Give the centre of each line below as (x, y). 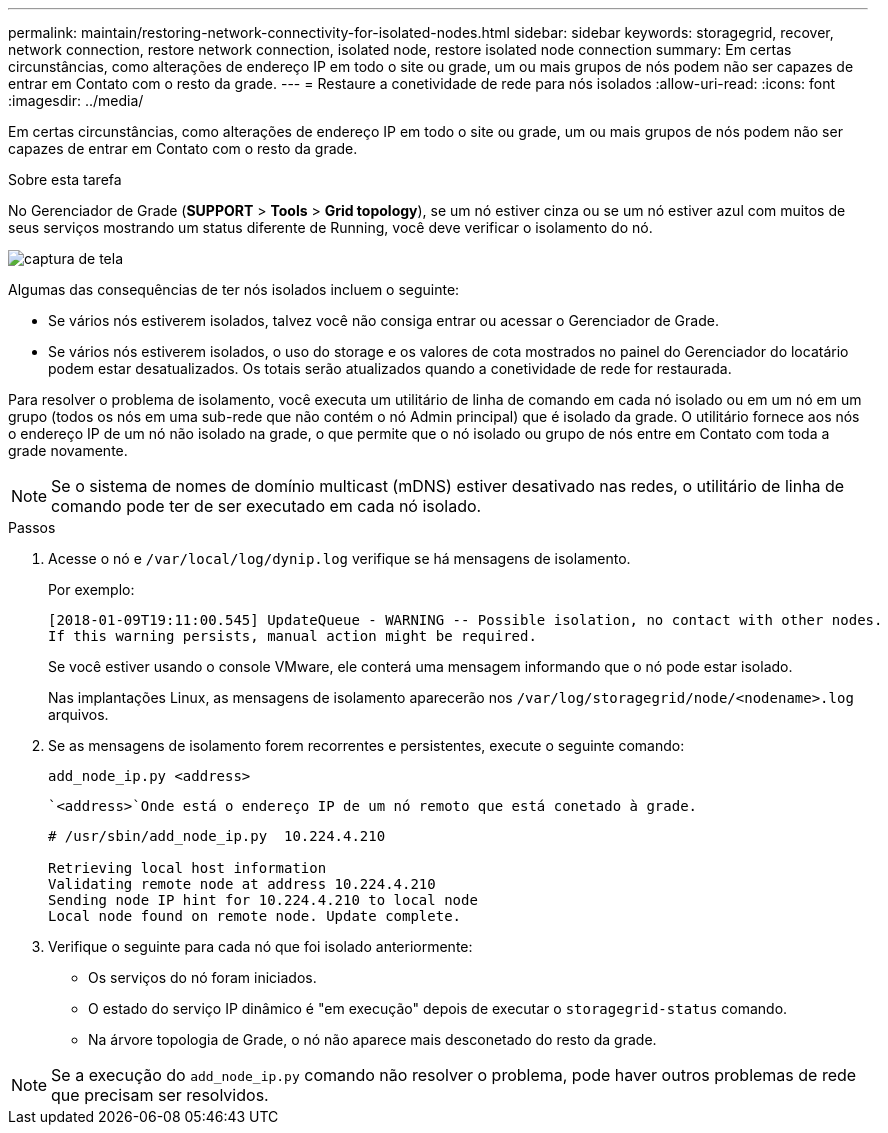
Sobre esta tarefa (65, 179)
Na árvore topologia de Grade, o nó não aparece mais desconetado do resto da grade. (372, 1039)
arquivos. (78, 714)
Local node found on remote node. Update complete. (255, 916)
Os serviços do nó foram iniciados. (202, 977)
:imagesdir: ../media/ (76, 100)
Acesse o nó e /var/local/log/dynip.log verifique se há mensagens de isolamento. (339, 558)
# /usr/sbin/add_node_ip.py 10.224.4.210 (217, 836)
